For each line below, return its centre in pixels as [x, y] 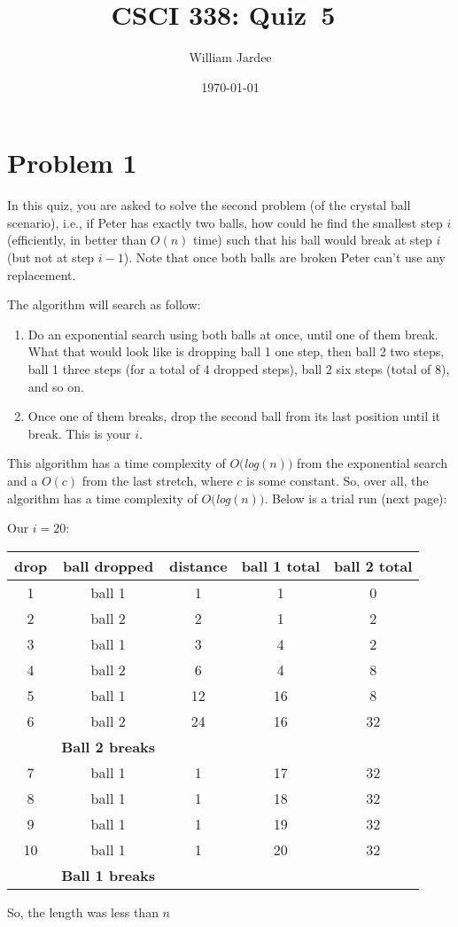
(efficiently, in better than [77, 240]
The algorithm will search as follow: [104, 304]
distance [198, 565]
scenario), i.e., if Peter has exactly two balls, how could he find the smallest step [225, 222]
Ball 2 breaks [109, 746]
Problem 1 [72, 163]
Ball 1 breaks [109, 875]
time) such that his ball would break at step [313, 240]
